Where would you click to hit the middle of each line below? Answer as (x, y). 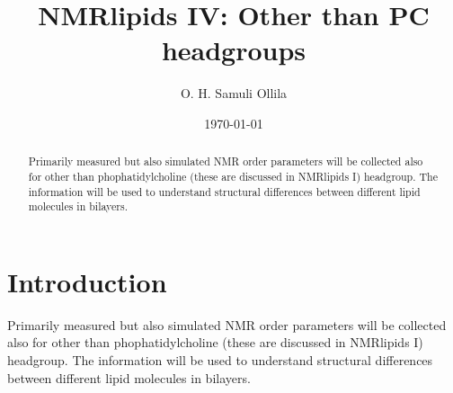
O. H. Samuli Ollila (234, 93)
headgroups (234, 50)
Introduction (87, 281)
